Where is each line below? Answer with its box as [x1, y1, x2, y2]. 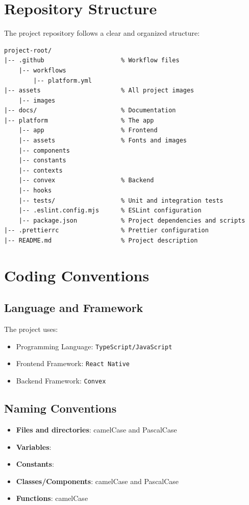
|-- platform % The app [4, 116, 154, 124]
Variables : [16, 441, 52, 452]
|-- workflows [18, 66, 66, 74]
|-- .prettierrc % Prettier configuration [4, 227, 209, 234]
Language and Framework [4, 300, 143, 316]
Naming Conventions [4, 400, 117, 416]
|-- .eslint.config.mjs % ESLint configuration [18, 207, 202, 214]
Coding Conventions [4, 264, 150, 285]
